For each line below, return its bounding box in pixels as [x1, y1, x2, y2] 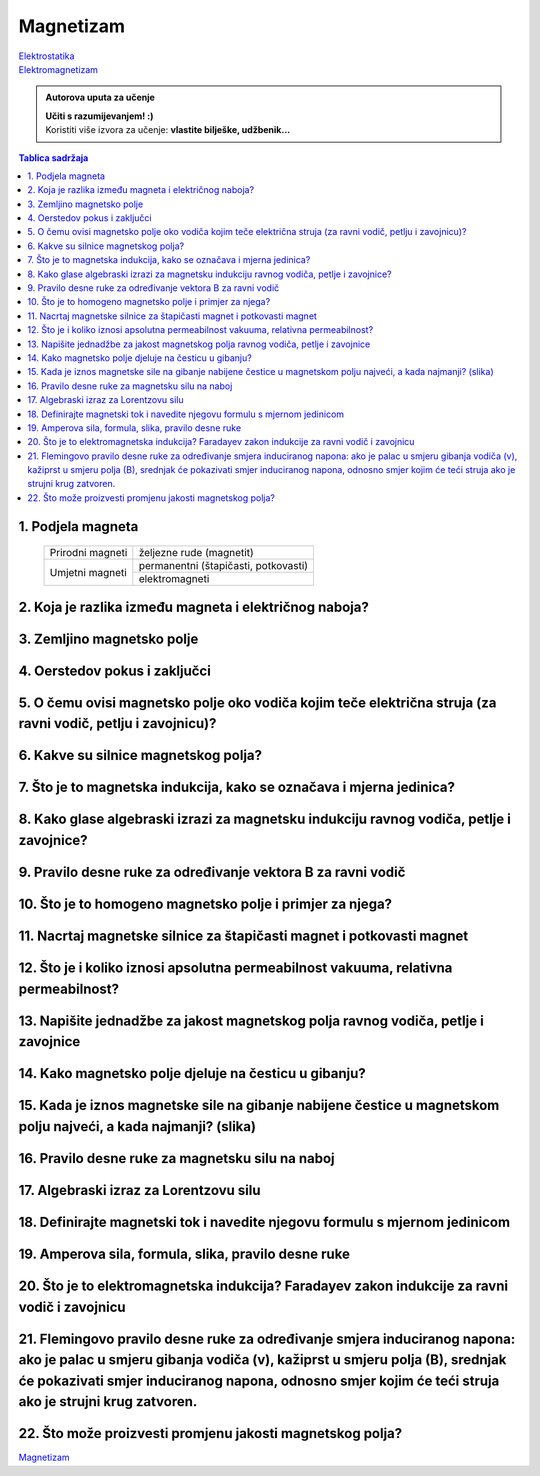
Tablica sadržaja [18, 151, 89, 164]
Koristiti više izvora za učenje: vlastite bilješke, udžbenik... [45, 124, 291, 136]
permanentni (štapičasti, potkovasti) [138, 559, 309, 573]
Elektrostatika [18, 50, 75, 62]
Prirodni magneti [49, 546, 128, 560]
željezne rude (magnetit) [138, 546, 254, 560]
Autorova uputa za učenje [45, 91, 155, 104]
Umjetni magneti [49, 565, 127, 579]
